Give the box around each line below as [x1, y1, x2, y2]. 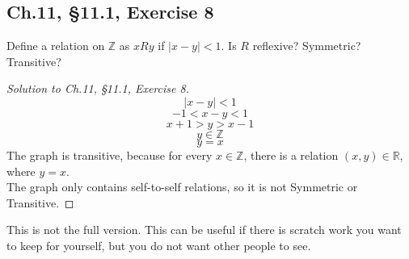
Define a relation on [6, 37, 105, 54]
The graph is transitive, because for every [6, 146, 213, 163]
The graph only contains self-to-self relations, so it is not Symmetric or [6, 178, 358, 195]
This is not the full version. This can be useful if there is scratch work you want [6, 221, 402, 238]
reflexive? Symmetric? [252, 37, 361, 54]
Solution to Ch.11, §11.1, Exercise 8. [6, 80, 189, 97]
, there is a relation [243, 146, 339, 163]
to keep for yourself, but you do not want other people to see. [6, 236, 311, 253]
